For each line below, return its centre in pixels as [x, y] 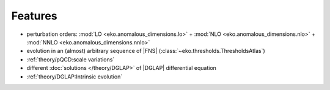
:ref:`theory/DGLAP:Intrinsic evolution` [75, 77]
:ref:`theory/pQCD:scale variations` [71, 59]
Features [34, 16]
